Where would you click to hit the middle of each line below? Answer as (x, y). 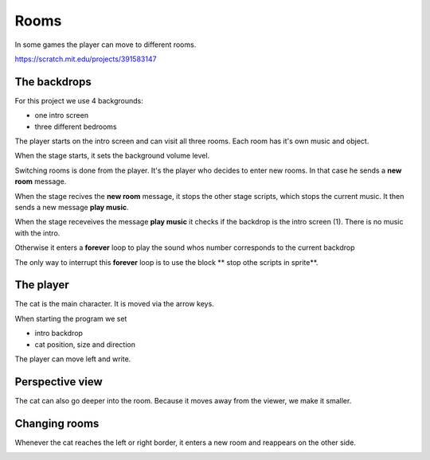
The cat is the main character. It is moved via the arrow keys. (114, 304)
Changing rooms (57, 423)
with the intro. (37, 233)
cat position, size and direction (85, 344)
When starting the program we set (71, 318)
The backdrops (53, 82)
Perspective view (59, 382)
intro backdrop (59, 333)
